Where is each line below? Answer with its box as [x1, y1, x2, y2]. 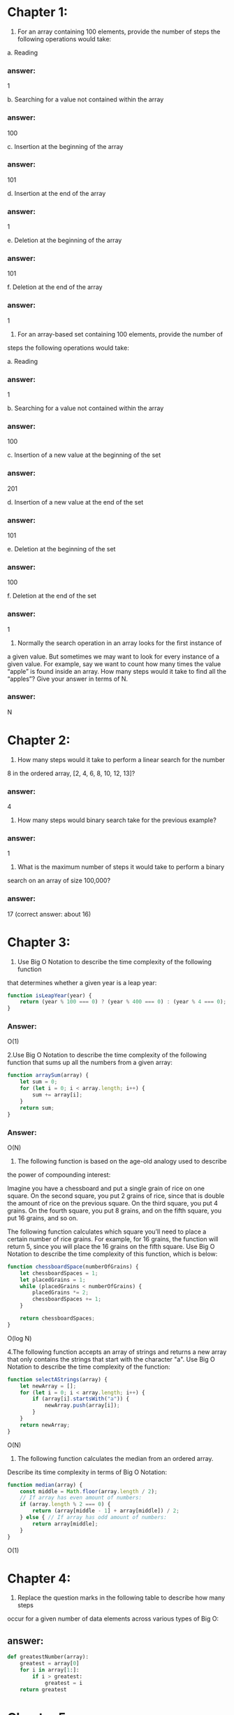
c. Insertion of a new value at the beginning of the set [7, 451, 161, 459]
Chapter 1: [7, 4, 68, 20]
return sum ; [20, 1104, 54, 1111]
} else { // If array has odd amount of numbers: [20, 1514, 168, 1521]
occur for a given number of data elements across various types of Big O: [7, 1614, 219, 1623]
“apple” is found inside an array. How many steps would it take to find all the [7, 667, 227, 675]
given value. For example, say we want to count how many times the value [7, 659, 221, 668]
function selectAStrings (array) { [7, 1376, 108, 1383]
